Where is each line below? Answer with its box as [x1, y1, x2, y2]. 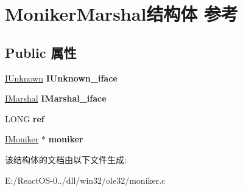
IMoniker [5, 133, 39, 145]
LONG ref [5, 112, 44, 125]
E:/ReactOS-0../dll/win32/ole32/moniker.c [5, 173, 166, 186]
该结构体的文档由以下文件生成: [5, 153, 127, 165]
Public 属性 [5, 43, 77, 61]
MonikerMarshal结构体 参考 [5, 1, 239, 26]
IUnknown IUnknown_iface [5, 71, 118, 84]
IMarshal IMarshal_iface [5, 92, 107, 105]
